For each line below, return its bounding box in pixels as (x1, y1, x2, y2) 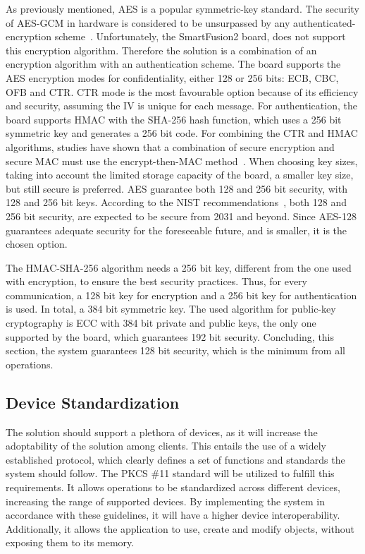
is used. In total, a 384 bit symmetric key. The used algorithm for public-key (6, 301, 336, 316)
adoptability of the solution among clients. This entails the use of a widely (6, 438, 326, 453)
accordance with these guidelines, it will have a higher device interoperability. (6, 507, 340, 522)
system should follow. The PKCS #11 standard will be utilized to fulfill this (6, 466, 335, 481)
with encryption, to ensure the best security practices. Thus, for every (6, 274, 307, 289)
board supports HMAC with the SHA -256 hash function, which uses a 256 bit (6, 112, 342, 126)
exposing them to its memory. (6, 535, 135, 550)
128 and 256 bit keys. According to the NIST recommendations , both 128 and (6, 195, 347, 210)
